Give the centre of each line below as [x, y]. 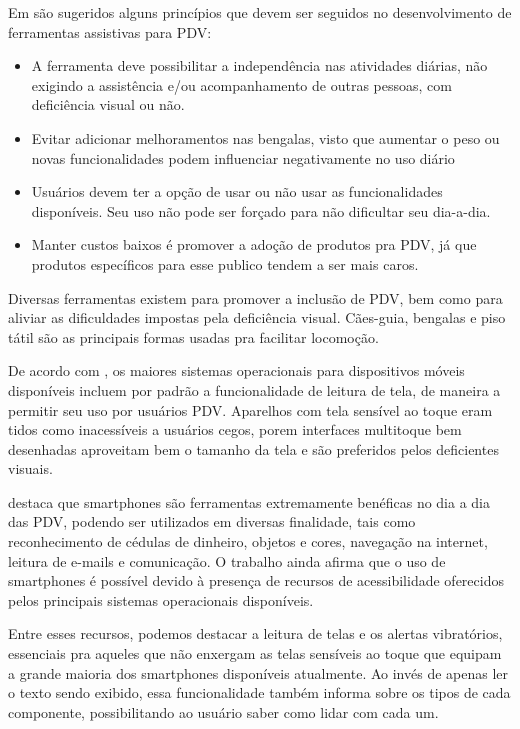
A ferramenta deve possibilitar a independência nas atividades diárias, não [259, 65]
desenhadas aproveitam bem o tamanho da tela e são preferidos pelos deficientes [253, 448]
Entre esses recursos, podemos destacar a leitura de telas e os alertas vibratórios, [255, 633]
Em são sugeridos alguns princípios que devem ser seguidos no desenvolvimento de [260, 12]
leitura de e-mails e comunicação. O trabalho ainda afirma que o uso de [227, 560]
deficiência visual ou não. [108, 104]
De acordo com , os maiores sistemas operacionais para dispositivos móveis [236, 370]
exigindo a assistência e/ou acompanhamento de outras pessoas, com [241, 84]
